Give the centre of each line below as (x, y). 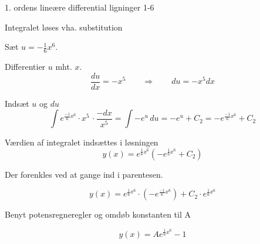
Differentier (25, 67)
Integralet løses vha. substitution (64, 27)
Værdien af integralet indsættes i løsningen (82, 142)
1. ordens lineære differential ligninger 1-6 (80, 7)
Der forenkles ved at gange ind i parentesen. (84, 174)
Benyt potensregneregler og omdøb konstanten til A (98, 214)
